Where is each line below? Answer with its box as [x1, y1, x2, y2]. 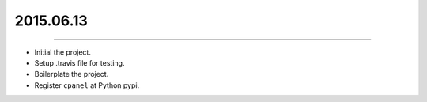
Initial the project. [34, 47, 91, 57]
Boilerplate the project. [34, 70, 109, 79]
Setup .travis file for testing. [34, 58, 125, 67]
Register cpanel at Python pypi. [34, 80, 140, 90]
